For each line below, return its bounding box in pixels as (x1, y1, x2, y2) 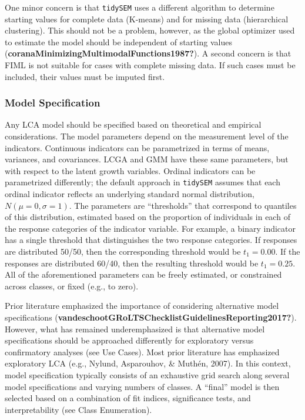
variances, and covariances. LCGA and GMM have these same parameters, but (5, 153, 289, 165)
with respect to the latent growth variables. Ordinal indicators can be (5, 164, 256, 176)
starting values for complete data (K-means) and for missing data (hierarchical (5, 12, 289, 25)
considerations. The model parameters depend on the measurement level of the (5, 130, 289, 142)
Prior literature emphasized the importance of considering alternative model (5, 299, 279, 312)
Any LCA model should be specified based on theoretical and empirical (5, 118, 262, 131)
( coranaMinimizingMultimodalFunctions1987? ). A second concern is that (5, 47, 291, 59)
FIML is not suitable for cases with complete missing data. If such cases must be (5, 59, 296, 71)
